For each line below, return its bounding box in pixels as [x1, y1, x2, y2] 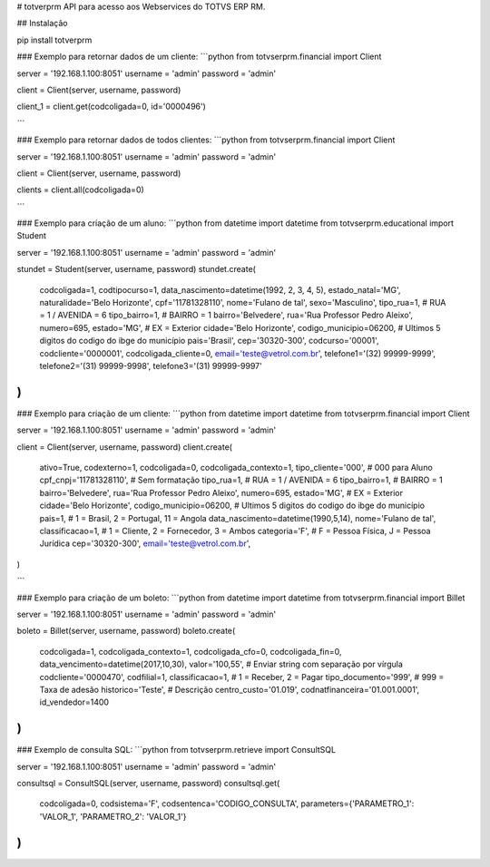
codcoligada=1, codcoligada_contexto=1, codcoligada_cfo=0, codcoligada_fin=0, [39, 646, 342, 657]
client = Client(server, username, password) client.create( [16, 441, 233, 453]
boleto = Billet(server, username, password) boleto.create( [16, 626, 236, 637]
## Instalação [16, 18, 68, 29]
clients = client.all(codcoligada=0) [16, 184, 144, 195]
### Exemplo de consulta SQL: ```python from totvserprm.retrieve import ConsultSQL [16, 745, 336, 755]
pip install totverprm [16, 34, 93, 45]
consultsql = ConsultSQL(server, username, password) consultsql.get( [16, 778, 280, 788]
